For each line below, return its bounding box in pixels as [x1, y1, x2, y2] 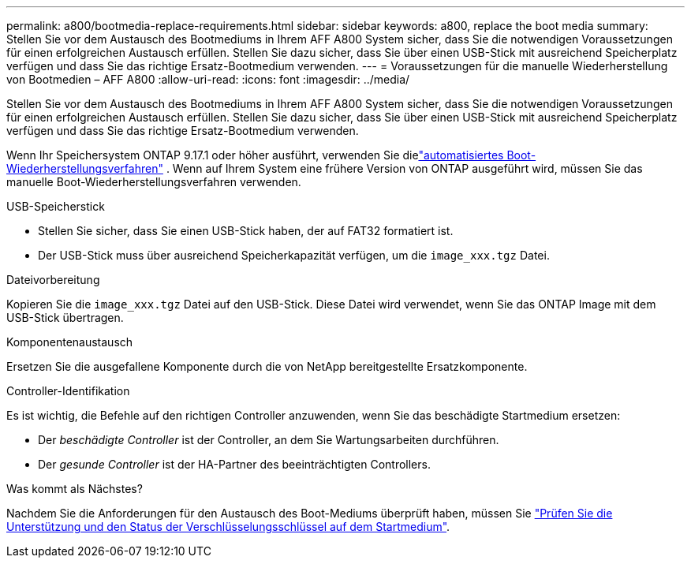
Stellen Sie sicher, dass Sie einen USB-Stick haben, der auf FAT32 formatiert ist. [38, 224, 454, 237]
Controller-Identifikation [6, 384, 130, 398]
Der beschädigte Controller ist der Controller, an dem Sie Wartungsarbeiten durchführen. [38, 433, 499, 446]
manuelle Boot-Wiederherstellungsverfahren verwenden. [6, 175, 301, 189]
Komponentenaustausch [6, 335, 133, 349]
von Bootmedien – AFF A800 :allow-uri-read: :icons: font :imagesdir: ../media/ [6, 73, 410, 86]
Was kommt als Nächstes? [6, 482, 143, 495]
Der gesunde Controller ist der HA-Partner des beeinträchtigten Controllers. [38, 458, 431, 471]
